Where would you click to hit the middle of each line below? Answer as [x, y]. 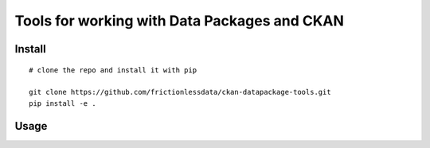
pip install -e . [63, 103]
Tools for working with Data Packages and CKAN [179, 21]
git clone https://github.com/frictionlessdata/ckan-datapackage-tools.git [180, 92]
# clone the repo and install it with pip [113, 70]
